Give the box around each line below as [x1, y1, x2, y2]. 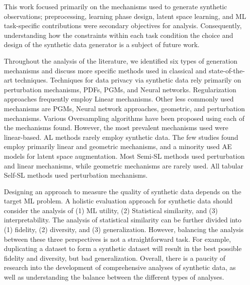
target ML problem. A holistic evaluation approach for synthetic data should [4, 196, 233, 206]
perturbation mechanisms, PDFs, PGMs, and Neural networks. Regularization [4, 84, 236, 94]
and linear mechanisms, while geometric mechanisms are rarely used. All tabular [4, 160, 244, 170]
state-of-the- [209, 65, 245, 75]
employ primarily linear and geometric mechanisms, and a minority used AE [4, 141, 232, 151]
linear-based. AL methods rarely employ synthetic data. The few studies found [4, 132, 238, 142]
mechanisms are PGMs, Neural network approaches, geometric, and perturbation [4, 103, 245, 113]
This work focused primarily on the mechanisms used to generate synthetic [4, 1, 227, 11]
